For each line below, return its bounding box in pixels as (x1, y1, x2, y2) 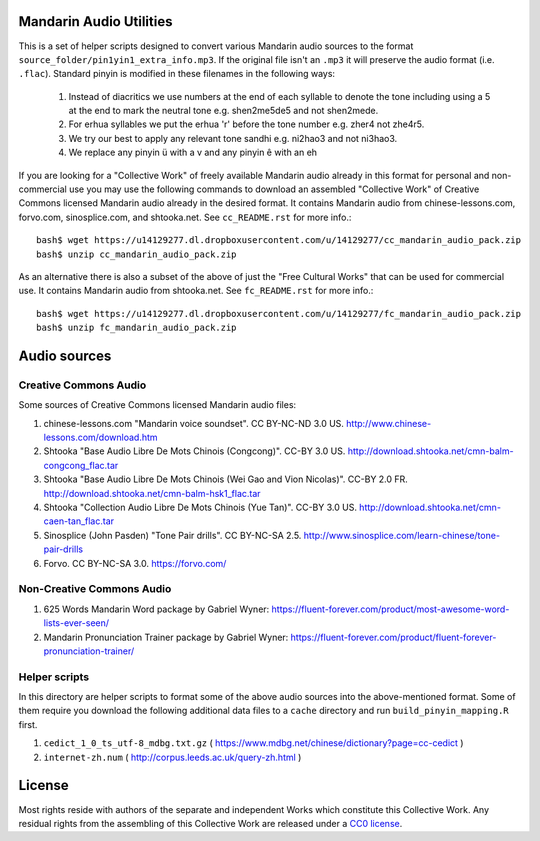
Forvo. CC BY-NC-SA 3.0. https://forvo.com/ (43, 557, 227, 569)
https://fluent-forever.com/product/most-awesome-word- (271, 603, 510, 615)
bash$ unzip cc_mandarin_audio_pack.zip (36, 248, 237, 260)
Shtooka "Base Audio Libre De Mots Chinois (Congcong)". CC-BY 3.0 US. (43, 445, 346, 457)
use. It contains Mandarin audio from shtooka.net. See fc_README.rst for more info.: (18, 285, 374, 297)
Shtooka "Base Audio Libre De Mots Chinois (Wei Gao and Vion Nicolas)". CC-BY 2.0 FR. (43, 473, 409, 485)
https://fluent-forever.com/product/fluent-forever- (290, 631, 497, 643)
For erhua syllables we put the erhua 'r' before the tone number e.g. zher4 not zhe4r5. (68, 118, 425, 130)
